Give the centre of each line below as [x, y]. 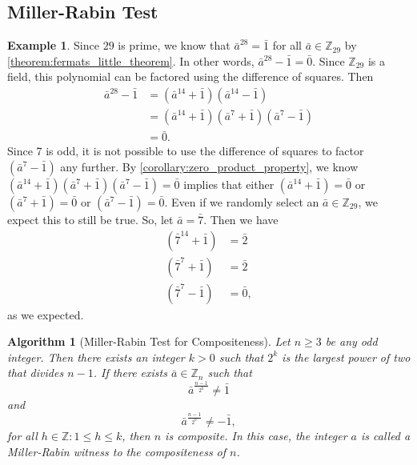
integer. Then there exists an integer [96, 357]
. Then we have [241, 219]
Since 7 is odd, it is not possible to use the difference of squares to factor [186, 151]
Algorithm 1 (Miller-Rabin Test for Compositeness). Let [149, 341]
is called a [385, 436]
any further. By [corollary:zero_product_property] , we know [209, 166]
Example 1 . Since [53, 45]
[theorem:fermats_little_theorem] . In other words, [131, 60]
